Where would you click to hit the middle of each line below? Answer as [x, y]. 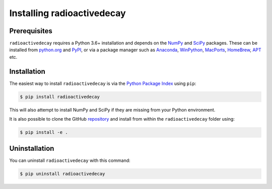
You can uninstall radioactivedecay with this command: [70, 160]
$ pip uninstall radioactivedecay [62, 174]
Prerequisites [31, 31]
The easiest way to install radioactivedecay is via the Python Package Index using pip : [103, 83]
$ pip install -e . [44, 132]
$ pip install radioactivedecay [60, 97]
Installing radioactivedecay [67, 13]
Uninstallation [32, 148]
